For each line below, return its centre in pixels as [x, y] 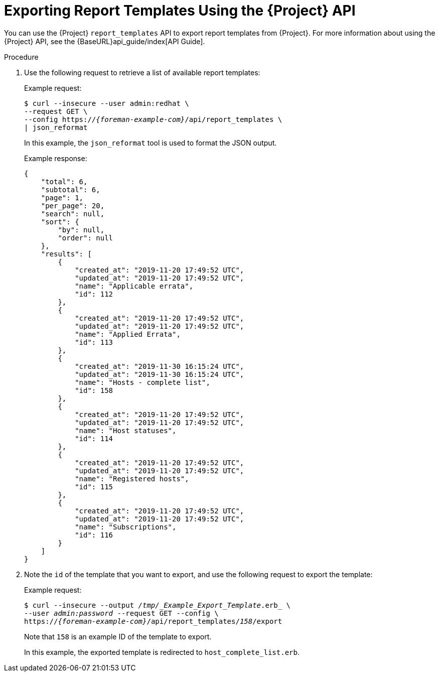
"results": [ [66, 254]
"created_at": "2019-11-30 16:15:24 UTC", [160, 366]
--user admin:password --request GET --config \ [121, 613]
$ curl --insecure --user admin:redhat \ [107, 103]
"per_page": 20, [73, 206]
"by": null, [81, 230]
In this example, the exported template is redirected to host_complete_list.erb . [162, 652]
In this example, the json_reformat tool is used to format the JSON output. [151, 143]
